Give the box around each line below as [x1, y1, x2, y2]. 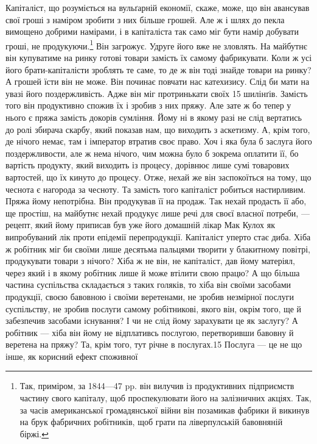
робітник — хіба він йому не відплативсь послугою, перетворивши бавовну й [5, 326, 294, 338]
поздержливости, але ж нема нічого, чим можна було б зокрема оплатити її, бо [5, 146, 299, 159]
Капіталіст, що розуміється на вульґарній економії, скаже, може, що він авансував [5, 1, 310, 13]
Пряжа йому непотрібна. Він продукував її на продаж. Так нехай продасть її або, [5, 195, 307, 207]
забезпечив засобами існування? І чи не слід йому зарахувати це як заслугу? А [5, 314, 298, 327]
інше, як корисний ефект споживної [5, 349, 138, 362]
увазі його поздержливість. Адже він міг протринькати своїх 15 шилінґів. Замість [5, 87, 308, 99]
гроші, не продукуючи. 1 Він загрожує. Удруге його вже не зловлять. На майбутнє [5, 37, 307, 52]
